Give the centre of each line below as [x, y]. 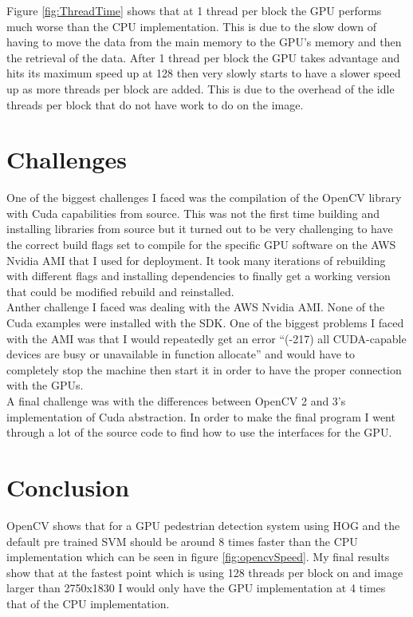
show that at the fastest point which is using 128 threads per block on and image [205, 572]
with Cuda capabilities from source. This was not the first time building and [193, 213]
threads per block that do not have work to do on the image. [155, 104]
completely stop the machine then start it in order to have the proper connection [204, 369]
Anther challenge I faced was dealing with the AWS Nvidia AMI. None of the [196, 307]
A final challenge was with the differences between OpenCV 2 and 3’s [176, 401]
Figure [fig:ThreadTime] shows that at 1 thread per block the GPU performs [194, 10]
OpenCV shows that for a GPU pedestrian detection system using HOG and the [203, 525]
